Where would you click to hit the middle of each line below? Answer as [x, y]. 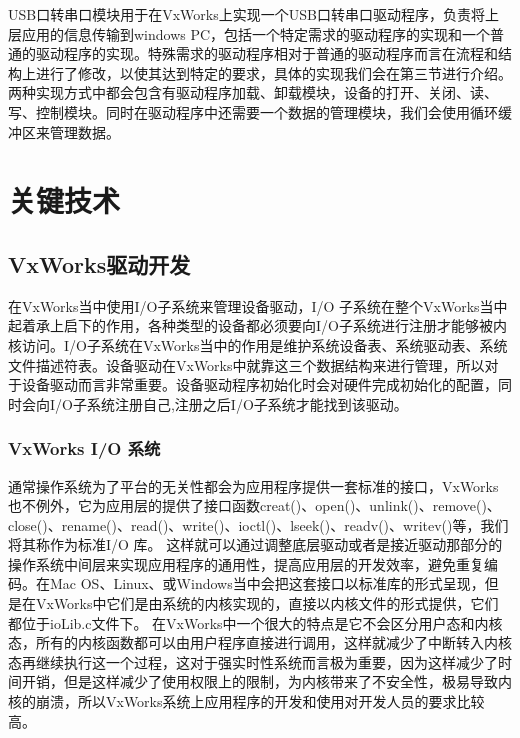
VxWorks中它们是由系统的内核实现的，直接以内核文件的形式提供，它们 [267, 603]
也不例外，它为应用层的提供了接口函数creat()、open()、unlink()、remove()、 [254, 505]
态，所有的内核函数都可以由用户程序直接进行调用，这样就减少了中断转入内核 [260, 642]
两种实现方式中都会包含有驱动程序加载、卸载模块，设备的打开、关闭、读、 [253, 92]
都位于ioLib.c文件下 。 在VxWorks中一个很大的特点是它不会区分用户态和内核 [255, 622]
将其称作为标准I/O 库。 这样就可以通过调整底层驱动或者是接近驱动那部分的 [255, 544]
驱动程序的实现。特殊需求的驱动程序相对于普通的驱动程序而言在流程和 [266, 53]
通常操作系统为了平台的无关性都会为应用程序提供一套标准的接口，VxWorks [253, 485]
